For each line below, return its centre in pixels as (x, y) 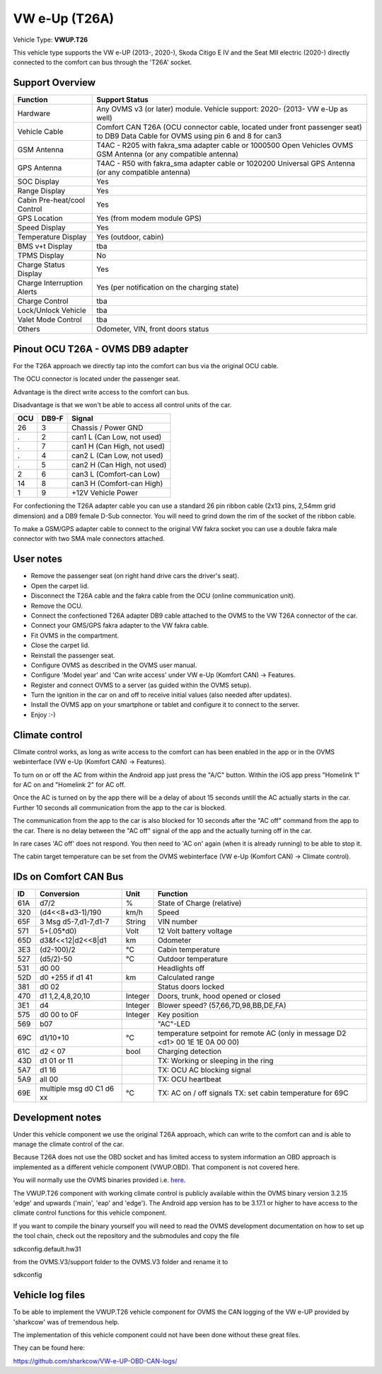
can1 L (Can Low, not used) (116, 437)
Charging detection (190, 1052)
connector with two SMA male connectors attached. (89, 539)
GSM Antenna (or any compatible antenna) (167, 154)
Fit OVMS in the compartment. (75, 635)
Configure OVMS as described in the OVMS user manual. (114, 665)
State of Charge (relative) (199, 903)
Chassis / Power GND (107, 428)
